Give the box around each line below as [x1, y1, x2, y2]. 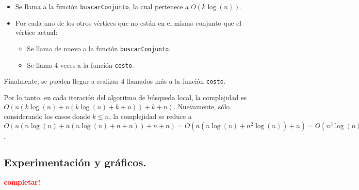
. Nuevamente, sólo [173, 102, 230, 112]
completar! [4, 177, 41, 187]
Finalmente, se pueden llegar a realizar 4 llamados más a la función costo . [4, 76, 226, 86]
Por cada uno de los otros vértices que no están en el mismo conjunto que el [15, 17, 242, 28]
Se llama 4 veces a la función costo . [27, 59, 134, 70]
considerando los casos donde [4, 111, 90, 121]
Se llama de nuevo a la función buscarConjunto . [27, 43, 171, 53]
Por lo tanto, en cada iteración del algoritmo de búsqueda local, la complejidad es [4, 92, 247, 102]
